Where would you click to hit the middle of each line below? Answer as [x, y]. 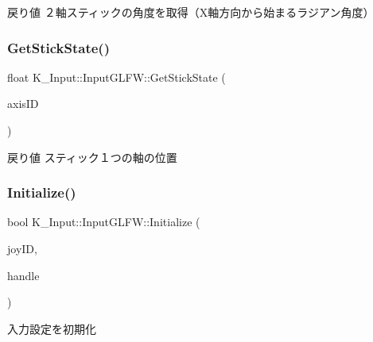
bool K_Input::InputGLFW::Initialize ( [104, 222]
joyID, [22, 248]
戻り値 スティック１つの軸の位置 [92, 157]
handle [23, 275]
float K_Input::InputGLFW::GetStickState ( [117, 77]
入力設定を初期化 [52, 328]
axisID [23, 104]
